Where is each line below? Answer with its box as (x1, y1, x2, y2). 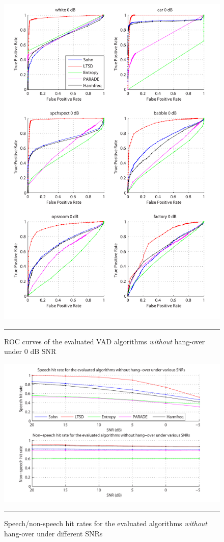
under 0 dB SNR (4, 346, 57, 357)
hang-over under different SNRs (4, 528, 103, 538)
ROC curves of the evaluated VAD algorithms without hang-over (4, 336, 205, 346)
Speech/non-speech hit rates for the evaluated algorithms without (4, 518, 207, 529)
